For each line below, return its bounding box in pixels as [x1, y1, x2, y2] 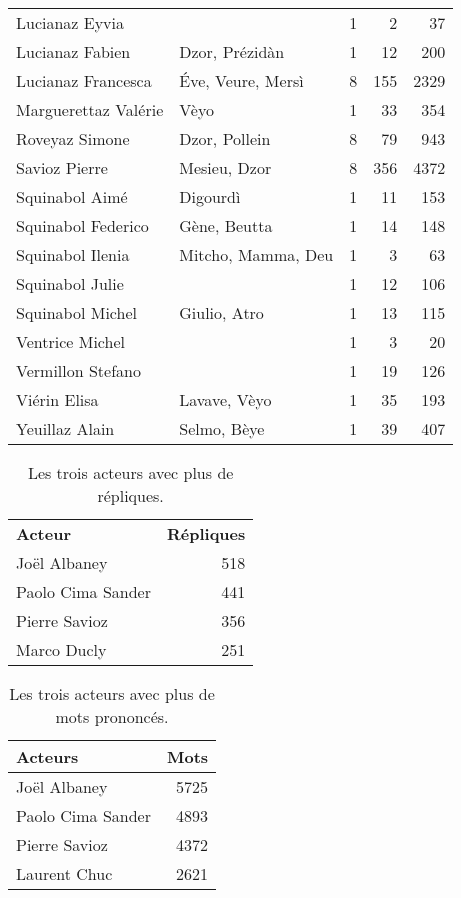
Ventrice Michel [16, 330, 125, 353]
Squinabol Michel [16, 301, 137, 324]
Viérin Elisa [16, 388, 99, 411]
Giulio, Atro [179, 301, 264, 324]
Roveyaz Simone [16, 127, 130, 150]
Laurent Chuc [16, 862, 113, 885]
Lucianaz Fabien [16, 40, 131, 63]
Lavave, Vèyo [179, 388, 272, 411]
